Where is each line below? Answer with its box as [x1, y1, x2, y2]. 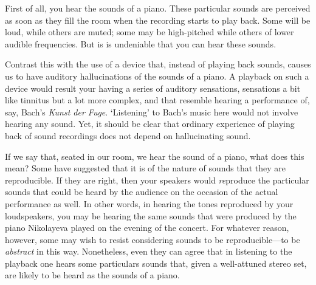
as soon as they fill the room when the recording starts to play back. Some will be [5, 13, 311, 26]
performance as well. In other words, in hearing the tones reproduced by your [5, 197, 294, 210]
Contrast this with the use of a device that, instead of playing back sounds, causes [5, 58, 311, 70]
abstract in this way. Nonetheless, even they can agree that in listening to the [5, 245, 292, 258]
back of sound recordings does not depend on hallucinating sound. [5, 129, 251, 142]
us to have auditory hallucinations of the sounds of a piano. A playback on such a [5, 69, 309, 82]
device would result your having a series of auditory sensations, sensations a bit [5, 81, 301, 94]
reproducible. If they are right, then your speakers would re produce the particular [5, 173, 309, 186]
